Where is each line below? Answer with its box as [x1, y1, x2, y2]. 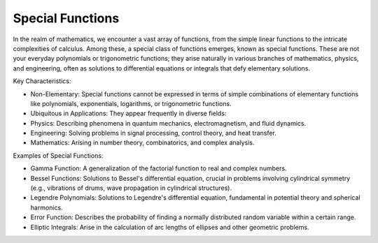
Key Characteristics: [13, 77, 71, 85]
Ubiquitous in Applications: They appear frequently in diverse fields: [30, 109, 227, 118]
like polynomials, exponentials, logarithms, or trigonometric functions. [30, 99, 232, 108]
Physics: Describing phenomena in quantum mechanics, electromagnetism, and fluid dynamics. [30, 119, 307, 127]
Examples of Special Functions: [13, 151, 104, 160]
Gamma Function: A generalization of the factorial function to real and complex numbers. [30, 164, 287, 172]
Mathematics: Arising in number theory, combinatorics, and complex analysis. [30, 138, 255, 147]
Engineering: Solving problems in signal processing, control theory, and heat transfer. [30, 129, 276, 138]
